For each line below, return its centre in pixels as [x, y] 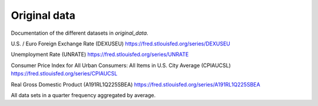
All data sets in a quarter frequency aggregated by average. [83, 95]
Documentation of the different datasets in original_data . [79, 33]
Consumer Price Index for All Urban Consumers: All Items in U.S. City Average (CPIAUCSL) [121, 65]
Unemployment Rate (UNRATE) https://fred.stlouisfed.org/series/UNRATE [100, 54]
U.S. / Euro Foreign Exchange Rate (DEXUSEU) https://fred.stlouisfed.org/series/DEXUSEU [121, 44]
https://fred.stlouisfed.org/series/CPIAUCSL [64, 74]
